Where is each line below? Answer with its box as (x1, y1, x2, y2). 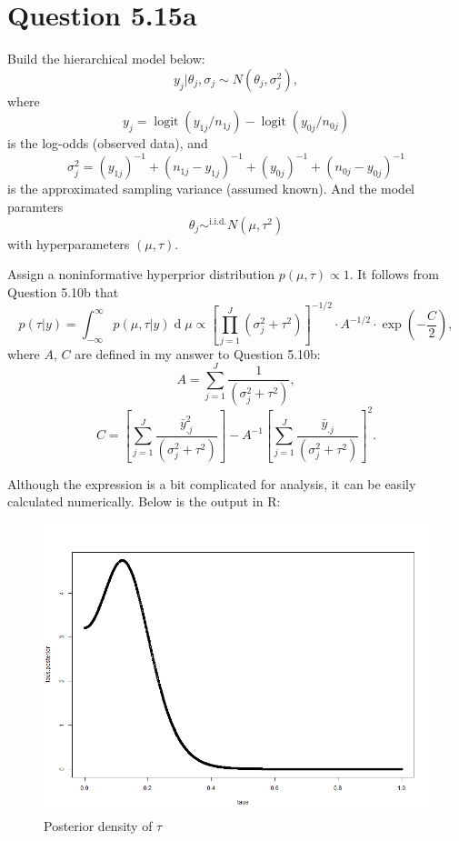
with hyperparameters (7, 234, 130, 253)
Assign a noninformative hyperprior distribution (7, 265, 275, 284)
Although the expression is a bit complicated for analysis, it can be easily (7, 474, 416, 493)
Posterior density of (44, 816, 153, 835)
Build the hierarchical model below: (7, 49, 205, 68)
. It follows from (349, 265, 439, 284)
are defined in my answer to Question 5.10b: (75, 344, 321, 363)
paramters (7, 197, 64, 215)
